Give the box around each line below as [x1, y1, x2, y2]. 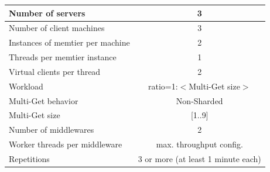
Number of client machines [9, 22, 105, 34]
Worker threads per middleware [9, 138, 122, 150]
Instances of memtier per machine [9, 36, 130, 49]
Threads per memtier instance [9, 51, 117, 63]
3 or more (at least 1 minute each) [138, 152, 261, 164]
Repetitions [9, 152, 50, 164]
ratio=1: [148, 80, 178, 92]
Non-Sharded [176, 94, 223, 106]
